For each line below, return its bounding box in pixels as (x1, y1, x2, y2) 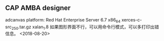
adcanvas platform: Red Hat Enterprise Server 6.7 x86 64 (5, 17, 121, 24)
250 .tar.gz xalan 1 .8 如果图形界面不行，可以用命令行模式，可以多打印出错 (11, 24, 160, 31)
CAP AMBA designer (5, 4, 71, 12)
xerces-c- (121, 17, 142, 22)
